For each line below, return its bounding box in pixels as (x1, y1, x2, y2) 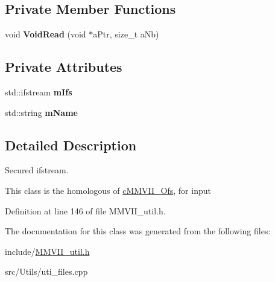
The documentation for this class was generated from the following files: (5, 225, 271, 237)
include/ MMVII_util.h (5, 245, 90, 257)
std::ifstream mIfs (5, 86, 72, 98)
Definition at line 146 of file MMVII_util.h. (5, 204, 166, 217)
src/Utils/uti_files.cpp (5, 265, 88, 278)
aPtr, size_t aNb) (93, 28, 159, 40)
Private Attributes (5, 57, 122, 76)
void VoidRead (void (5, 28, 86, 40)
